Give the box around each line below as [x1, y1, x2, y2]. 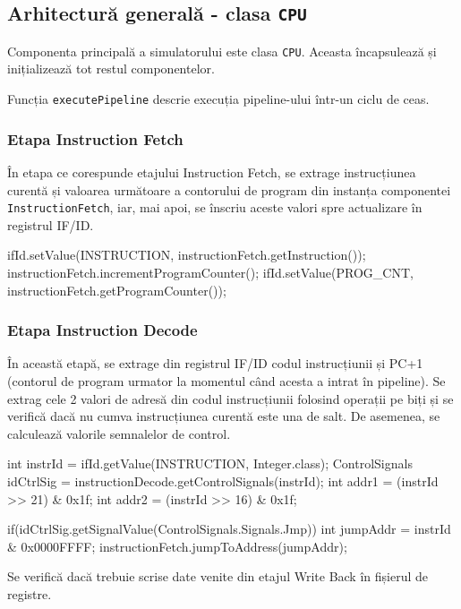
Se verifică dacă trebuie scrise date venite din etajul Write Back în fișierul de [7, 567, 428, 586]
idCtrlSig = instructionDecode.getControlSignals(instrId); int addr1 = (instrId [7, 471, 439, 490]
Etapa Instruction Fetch [7, 127, 184, 150]
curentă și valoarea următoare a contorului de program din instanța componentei [7, 180, 451, 199]
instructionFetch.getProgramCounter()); [7, 280, 226, 299]
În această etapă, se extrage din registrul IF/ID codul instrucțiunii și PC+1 [7, 354, 423, 373]
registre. [7, 584, 52, 603]
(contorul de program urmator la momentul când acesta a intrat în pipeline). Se [7, 371, 446, 390]
